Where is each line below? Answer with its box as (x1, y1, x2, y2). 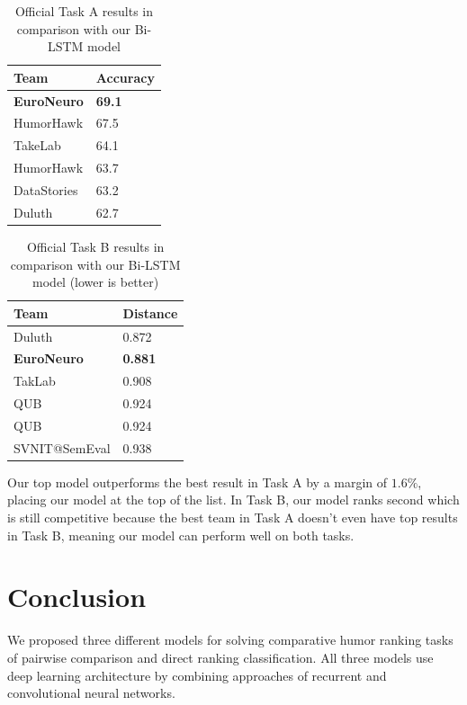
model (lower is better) (32, 272, 159, 291)
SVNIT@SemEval (13, 438, 111, 457)
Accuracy (95, 67, 155, 86)
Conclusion (7, 578, 147, 615)
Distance (122, 303, 178, 322)
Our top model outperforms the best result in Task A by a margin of (7, 472, 388, 491)
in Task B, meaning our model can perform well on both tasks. (7, 525, 355, 544)
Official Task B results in (26, 236, 165, 255)
